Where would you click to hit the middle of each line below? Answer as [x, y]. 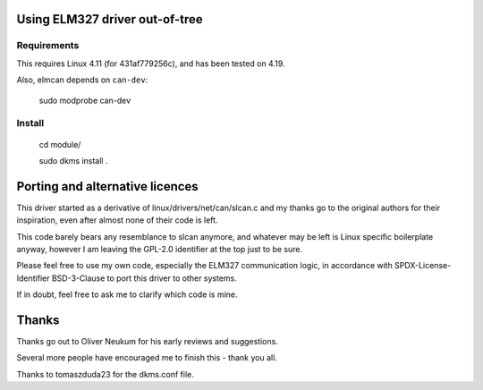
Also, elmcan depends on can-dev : [82, 80]
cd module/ [60, 144]
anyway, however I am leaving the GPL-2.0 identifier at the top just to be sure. [160, 249]
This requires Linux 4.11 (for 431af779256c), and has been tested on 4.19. [151, 64]
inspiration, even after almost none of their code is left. [117, 220]
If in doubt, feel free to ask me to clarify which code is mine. [127, 294]
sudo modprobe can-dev [85, 100]
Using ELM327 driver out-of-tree [110, 19]
